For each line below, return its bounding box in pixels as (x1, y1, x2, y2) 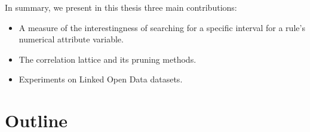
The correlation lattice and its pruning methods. (19, 53, 197, 65)
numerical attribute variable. (19, 33, 124, 45)
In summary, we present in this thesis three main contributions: (5, 1, 237, 13)
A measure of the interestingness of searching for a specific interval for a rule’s (19, 21, 305, 33)
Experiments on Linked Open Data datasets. (19, 73, 183, 85)
